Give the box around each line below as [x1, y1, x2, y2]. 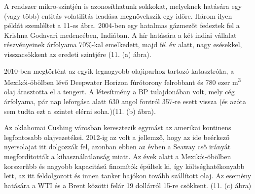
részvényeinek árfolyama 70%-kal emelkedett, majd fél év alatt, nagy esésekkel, [4, 39, 242, 50]
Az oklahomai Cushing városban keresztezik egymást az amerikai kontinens [4, 122, 231, 133]
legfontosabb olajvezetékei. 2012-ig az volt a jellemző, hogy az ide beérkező [4, 132, 230, 142]
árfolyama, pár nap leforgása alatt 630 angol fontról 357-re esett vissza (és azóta [4, 96, 246, 106]
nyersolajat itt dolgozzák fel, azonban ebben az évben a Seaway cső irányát [4, 141, 231, 152]
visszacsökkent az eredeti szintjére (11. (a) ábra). [4, 49, 151, 59]
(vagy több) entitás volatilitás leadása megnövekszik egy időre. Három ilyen [4, 10, 232, 21]
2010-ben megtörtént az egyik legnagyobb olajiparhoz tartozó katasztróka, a [4, 65, 234, 76]
